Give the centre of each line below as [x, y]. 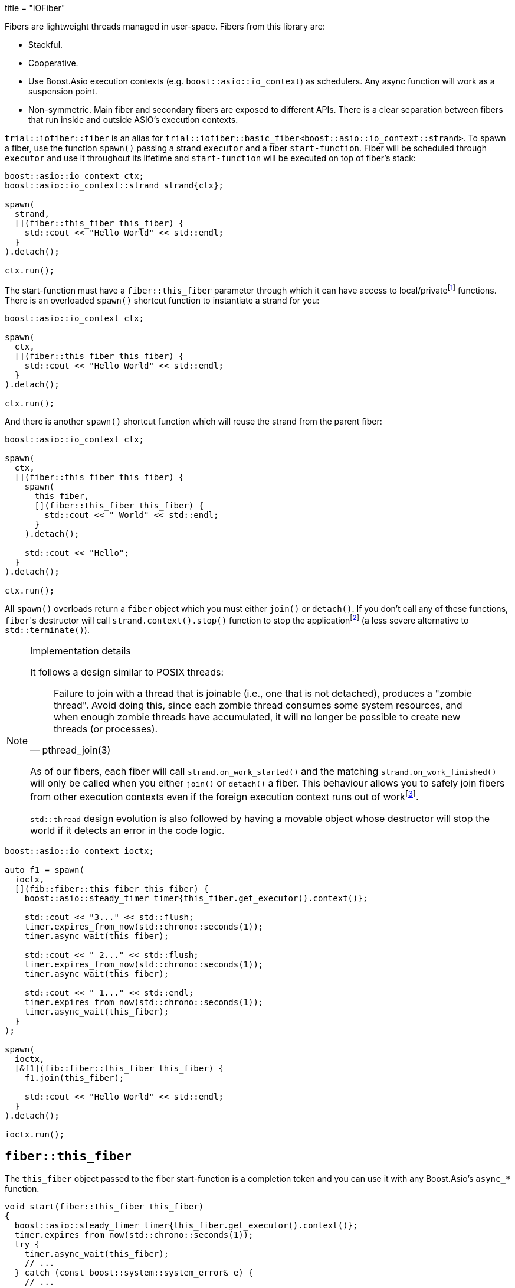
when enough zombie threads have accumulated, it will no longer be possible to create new [257, 717]
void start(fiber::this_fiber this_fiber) [104, 1207]
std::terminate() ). [47, 630]
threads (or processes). [106, 729]
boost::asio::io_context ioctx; [79, 851]
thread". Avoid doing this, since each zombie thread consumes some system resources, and [258, 705]
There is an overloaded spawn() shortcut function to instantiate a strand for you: [162, 300]
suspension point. [63, 91]
